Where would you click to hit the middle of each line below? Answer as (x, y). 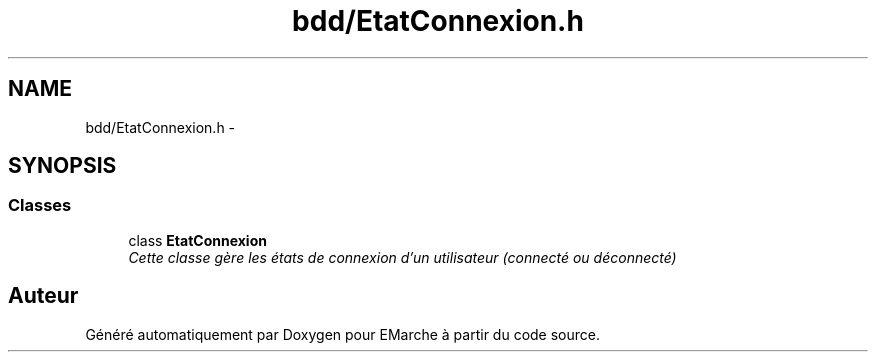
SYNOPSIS (62, 166)
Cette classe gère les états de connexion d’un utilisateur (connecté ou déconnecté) (402, 257)
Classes (40, 205)
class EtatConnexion (197, 240)
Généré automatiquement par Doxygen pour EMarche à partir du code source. (342, 334)
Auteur (43, 296)
